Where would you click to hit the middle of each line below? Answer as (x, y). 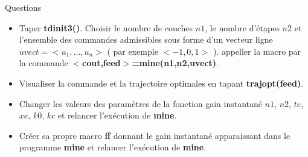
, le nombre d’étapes (242, 27)
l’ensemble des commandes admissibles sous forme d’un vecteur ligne (146, 39)
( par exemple (133, 51)
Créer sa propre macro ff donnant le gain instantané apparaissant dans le (155, 135)
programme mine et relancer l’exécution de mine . (113, 147)
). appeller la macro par (257, 51)
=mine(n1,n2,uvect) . (175, 63)
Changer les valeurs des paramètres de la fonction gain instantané (141, 103)
